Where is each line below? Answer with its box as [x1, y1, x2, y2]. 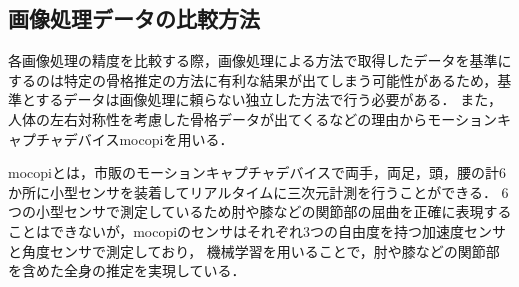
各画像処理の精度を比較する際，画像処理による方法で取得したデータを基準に [8, 50, 512, 71]
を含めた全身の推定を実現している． [8, 260, 246, 281]
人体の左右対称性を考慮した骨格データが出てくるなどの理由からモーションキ [8, 108, 512, 129]
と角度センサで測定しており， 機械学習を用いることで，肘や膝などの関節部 [8, 240, 500, 261]
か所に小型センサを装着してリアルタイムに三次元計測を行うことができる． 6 [8, 181, 509, 202]
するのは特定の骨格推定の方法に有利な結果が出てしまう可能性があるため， [8, 69, 498, 90]
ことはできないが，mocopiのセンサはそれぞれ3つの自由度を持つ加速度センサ [8, 220, 507, 241]
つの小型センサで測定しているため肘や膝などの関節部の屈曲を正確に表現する [8, 201, 512, 222]
